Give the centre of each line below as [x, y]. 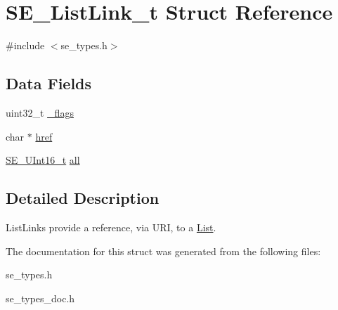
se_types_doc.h [40, 298]
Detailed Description [83, 198]
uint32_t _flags [40, 112]
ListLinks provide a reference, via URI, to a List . [111, 227]
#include [25, 45]
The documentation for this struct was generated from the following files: [163, 251]
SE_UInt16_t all [43, 160]
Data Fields [49, 83]
